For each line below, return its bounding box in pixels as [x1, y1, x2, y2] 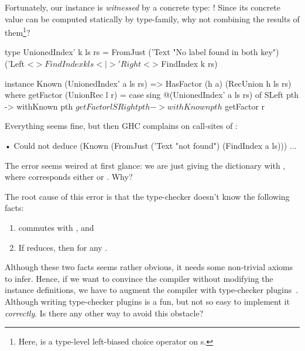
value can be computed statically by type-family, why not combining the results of [5, 12, 300, 25]
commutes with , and [18, 221, 94, 233]
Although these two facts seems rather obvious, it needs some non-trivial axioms [5, 261, 293, 273]
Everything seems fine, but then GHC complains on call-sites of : [5, 120, 238, 132]
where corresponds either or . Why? [5, 171, 133, 183]
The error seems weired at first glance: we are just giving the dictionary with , [5, 159, 286, 171]
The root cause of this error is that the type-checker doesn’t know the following [5, 190, 290, 202]
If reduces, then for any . [18, 241, 108, 253]
